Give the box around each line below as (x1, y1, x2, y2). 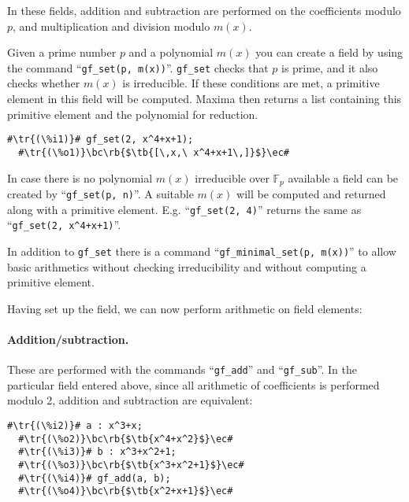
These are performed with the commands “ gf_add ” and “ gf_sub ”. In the (7, 361, 357, 378)
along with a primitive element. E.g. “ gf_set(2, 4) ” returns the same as (7, 201, 362, 217)
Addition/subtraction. (7, 330, 129, 347)
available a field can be (288, 169, 399, 186)
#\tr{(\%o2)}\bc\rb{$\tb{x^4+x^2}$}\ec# (18, 433, 233, 445)
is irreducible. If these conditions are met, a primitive (122, 75, 380, 91)
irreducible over (195, 169, 270, 186)
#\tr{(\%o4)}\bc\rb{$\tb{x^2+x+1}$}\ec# (18, 485, 233, 497)
